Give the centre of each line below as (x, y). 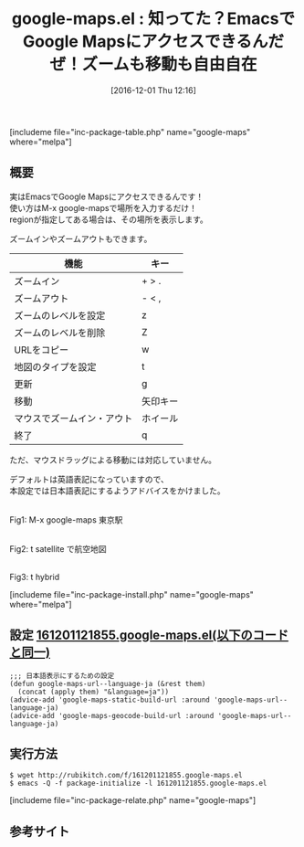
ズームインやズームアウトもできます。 (81, 238)
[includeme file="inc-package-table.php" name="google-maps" (130, 132)
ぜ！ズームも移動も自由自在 (153, 64)
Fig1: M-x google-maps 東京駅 (66, 519)
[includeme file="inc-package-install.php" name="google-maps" (131, 594)
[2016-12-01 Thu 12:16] (153, 90)
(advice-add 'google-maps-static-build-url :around (110, 700)
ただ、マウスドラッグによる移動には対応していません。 (113, 460)
